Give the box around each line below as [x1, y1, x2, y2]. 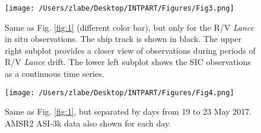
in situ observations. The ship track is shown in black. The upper [5, 33, 242, 45]
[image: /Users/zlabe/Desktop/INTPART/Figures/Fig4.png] [5, 88, 234, 97]
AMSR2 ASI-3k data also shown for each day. [5, 116, 171, 129]
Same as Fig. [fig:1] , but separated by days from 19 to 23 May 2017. [5, 105, 252, 118]
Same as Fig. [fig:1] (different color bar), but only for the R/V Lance [5, 21, 254, 33]
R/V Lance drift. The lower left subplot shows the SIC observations [5, 56, 251, 68]
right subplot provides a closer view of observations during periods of [5, 44, 256, 56]
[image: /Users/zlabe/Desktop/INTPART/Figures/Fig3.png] [5, 4, 234, 12]
